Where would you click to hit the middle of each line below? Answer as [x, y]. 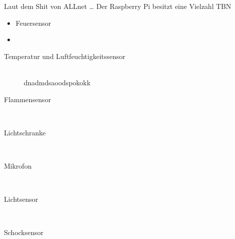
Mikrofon [18, 165]
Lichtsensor [21, 199]
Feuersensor [33, 23]
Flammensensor [28, 99]
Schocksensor [24, 232]
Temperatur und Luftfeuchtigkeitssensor [65, 56]
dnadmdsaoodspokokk [57, 82]
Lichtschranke [25, 132]
